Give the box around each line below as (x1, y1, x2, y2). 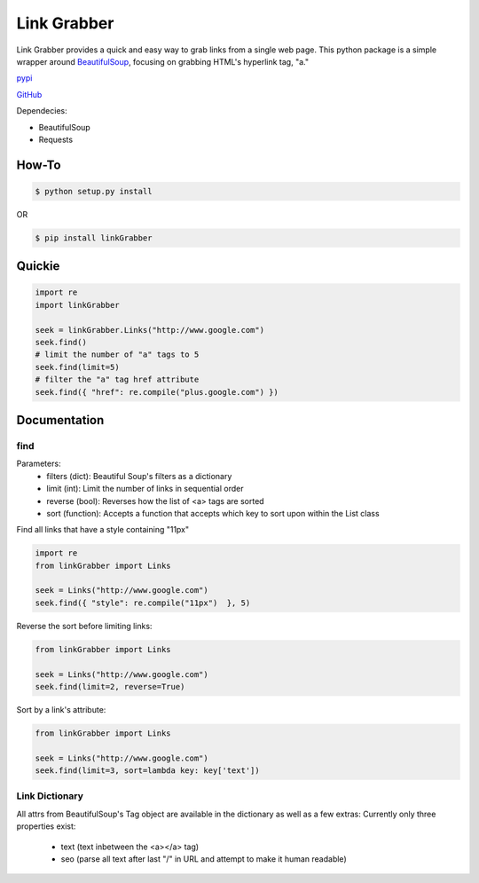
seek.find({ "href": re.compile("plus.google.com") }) (35, 387, 279, 397)
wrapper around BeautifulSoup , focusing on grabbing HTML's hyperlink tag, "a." (16, 56, 310, 67)
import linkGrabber (35, 300, 120, 310)
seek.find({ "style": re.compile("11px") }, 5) (35, 597, 251, 608)
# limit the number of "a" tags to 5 (35, 350, 200, 359)
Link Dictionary (16, 790, 84, 802)
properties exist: (16, 821, 76, 832)
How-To (16, 157, 61, 172)
